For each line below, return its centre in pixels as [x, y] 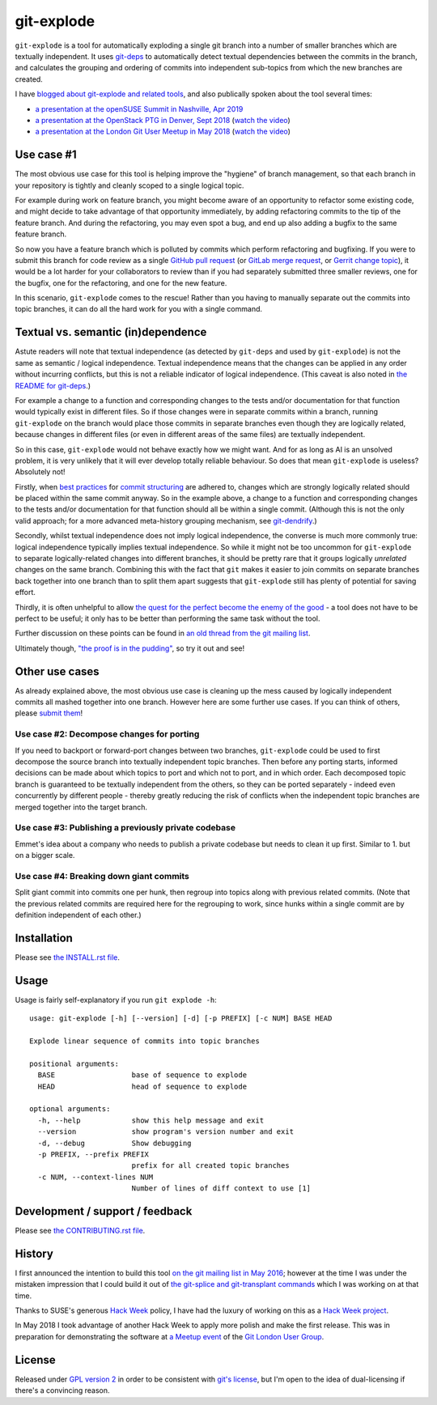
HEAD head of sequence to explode [142, 1086]
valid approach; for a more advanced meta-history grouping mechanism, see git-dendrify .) [166, 520]
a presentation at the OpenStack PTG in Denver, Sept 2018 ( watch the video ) [163, 120]
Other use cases [57, 671]
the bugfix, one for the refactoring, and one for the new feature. [121, 282]
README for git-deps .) [53, 385]
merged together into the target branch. [81, 807]
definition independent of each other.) [78, 915]
